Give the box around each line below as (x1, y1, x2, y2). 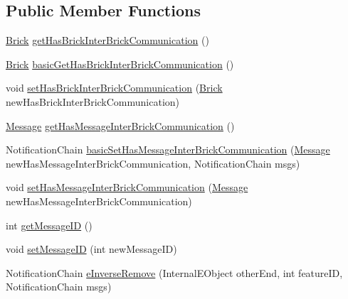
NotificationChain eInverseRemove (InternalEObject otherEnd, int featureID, (6, 265, 343, 280)
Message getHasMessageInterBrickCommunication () (6, 118, 235, 133)
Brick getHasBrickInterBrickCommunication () (6, 33, 209, 48)
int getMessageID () (6, 217, 93, 232)
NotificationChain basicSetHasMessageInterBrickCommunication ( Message (6, 142, 330, 157)
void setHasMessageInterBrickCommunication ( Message (6, 180, 248, 195)
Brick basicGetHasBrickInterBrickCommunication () (6, 56, 234, 71)
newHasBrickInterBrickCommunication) (6, 94, 180, 109)
